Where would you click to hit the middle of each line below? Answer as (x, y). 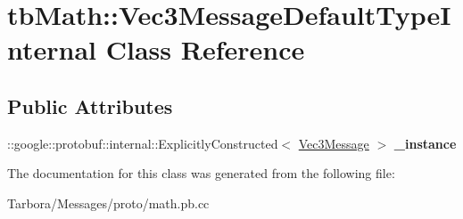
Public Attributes (90, 105)
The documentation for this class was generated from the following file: (201, 173)
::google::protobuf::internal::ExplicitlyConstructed (143, 143)
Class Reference (205, 49)
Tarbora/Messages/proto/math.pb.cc (108, 203)
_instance (425, 143)
